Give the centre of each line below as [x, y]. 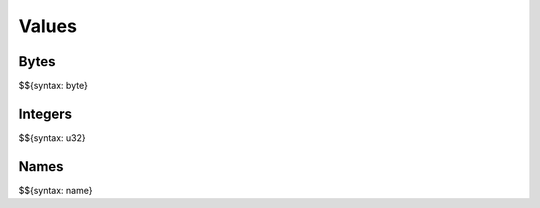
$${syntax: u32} [52, 137]
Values [47, 26]
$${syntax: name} [55, 190]
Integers [45, 113]
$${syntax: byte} [53, 86]
